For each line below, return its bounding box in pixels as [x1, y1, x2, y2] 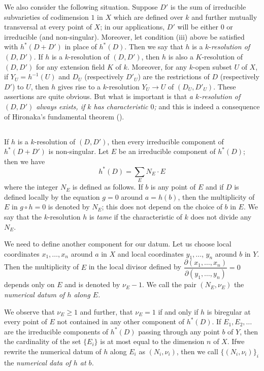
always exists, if [36, 101, 85, 111]
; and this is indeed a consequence [154, 101, 260, 111]
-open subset [192, 61, 232, 72]
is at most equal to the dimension [100, 336, 205, 347]
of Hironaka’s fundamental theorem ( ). [4, 111, 124, 121]
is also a [168, 51, 193, 61]
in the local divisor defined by [88, 261, 181, 272]
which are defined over [113, 11, 183, 22]
